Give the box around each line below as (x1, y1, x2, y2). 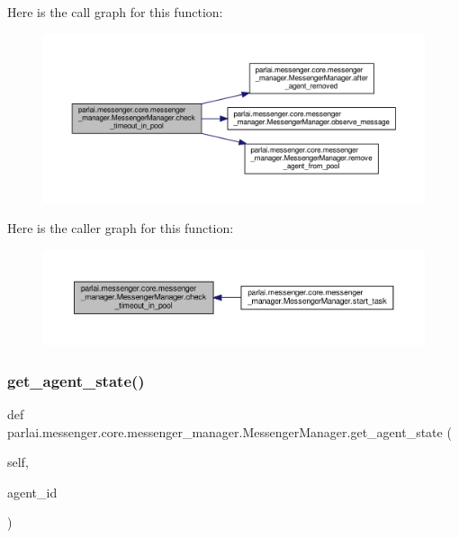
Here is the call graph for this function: (7, 3, 223, 21)
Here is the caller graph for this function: (7, 219, 234, 238)
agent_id (7, 482, 58, 501)
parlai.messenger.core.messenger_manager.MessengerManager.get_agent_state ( (7, 422, 452, 441)
